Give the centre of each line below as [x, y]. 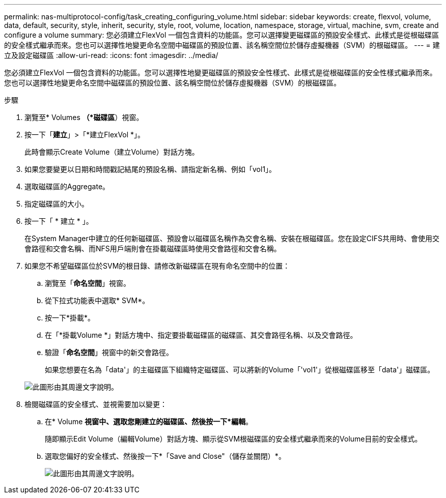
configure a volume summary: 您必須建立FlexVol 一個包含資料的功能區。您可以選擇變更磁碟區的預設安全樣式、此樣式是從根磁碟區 [222, 35]
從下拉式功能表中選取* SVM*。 [97, 300]
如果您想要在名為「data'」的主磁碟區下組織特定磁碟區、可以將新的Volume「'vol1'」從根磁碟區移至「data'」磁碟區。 [240, 370]
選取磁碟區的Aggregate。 [67, 186]
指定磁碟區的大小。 [57, 204]
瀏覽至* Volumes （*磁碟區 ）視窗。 [84, 117]
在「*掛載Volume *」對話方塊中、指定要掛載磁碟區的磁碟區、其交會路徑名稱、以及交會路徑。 [201, 335]
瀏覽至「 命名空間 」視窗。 [88, 283]
